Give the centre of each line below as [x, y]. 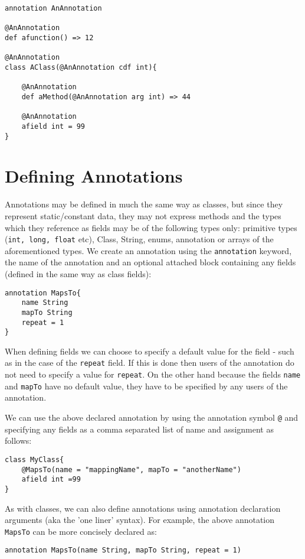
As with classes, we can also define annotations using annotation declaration [143, 508]
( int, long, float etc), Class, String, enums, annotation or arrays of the [139, 239]
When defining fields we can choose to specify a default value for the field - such [150, 351]
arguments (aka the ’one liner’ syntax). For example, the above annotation [140, 520]
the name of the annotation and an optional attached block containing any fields [150, 262]
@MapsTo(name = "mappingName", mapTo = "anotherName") [131, 469]
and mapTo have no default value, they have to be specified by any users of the [146, 386]
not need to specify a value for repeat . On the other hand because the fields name [153, 374]
